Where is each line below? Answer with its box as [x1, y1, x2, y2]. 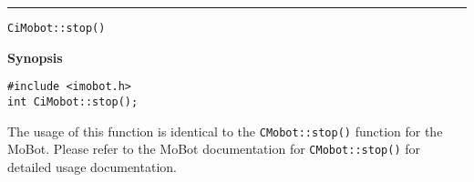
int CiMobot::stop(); [7, 95, 139, 108]
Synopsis [7, 47, 63, 66]
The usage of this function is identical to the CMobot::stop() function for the [7, 121, 443, 140]
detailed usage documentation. [7, 157, 177, 176]
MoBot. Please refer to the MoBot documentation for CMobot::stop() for [7, 139, 420, 158]
